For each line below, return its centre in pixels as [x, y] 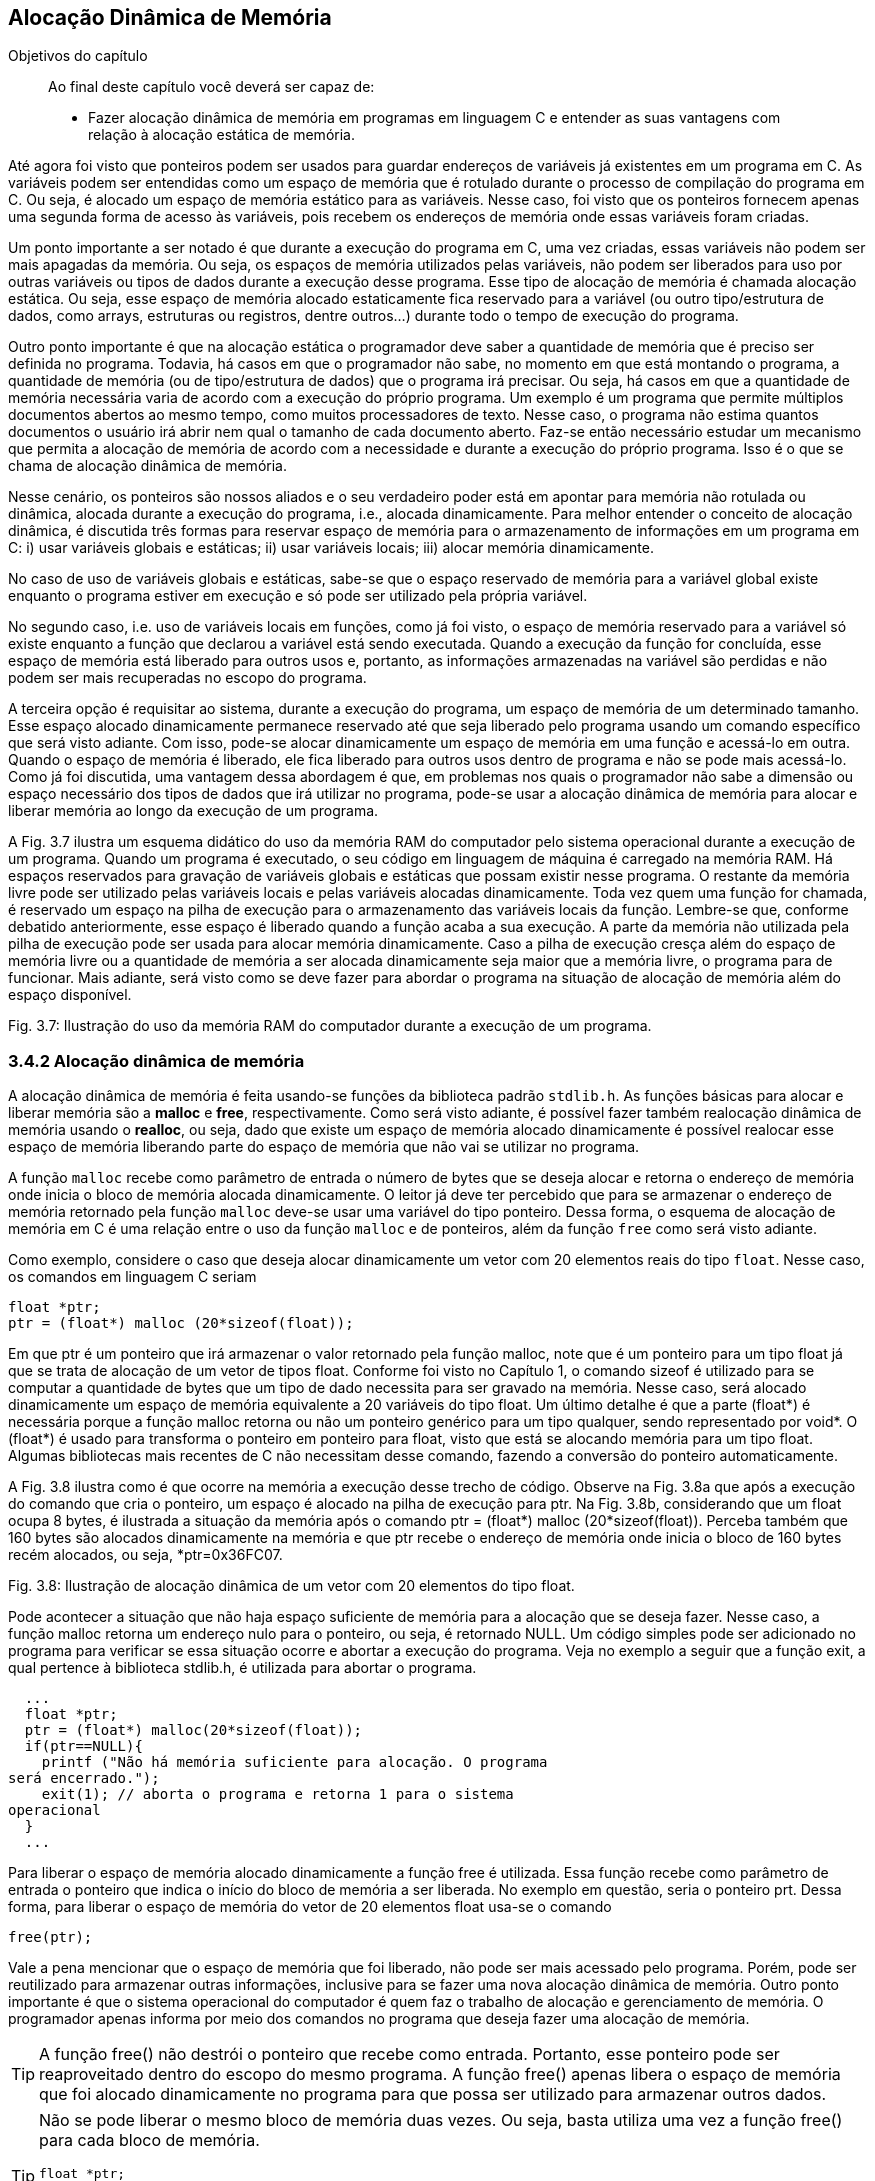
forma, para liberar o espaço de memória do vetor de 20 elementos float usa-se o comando [310, 1907]
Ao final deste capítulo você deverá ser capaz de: [211, 87]
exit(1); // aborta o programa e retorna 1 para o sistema [277, 1794]
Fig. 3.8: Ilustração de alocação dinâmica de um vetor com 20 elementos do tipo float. [291, 1586]
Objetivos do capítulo [78, 56]
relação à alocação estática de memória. [221, 135]
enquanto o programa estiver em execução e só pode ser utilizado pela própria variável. [298, 596]
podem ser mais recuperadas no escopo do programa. [187, 678]
